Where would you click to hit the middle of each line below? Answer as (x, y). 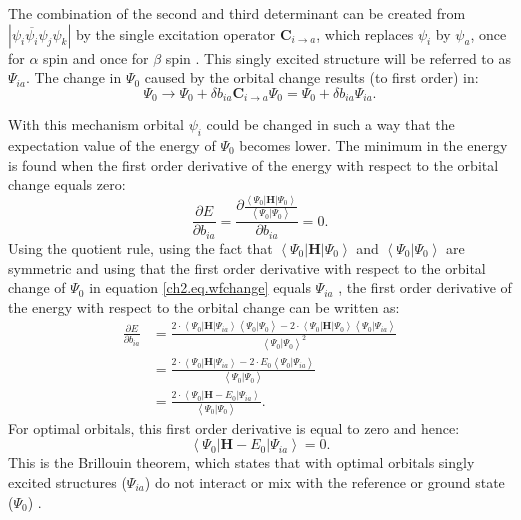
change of (37, 287)
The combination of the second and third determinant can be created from (237, 13)
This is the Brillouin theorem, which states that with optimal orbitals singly (241, 462)
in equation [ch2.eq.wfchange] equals (200, 287)
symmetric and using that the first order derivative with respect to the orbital (247, 267)
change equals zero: (67, 184)
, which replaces (365, 33)
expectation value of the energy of (112, 145)
